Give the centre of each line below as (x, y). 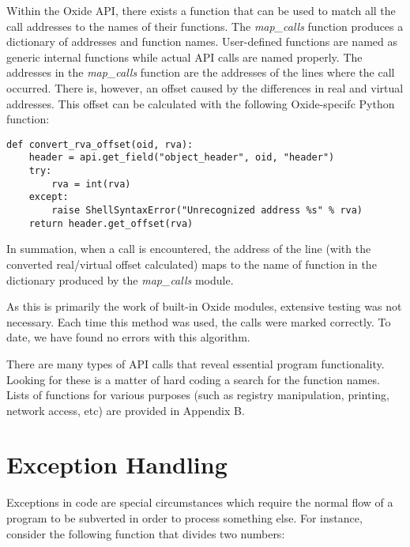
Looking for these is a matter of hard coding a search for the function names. (193, 379)
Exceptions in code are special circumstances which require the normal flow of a (200, 502)
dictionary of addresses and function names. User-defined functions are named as (202, 41)
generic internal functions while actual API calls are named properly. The (184, 57)
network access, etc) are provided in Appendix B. (126, 410)
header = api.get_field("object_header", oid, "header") (182, 158)
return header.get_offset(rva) (111, 223)
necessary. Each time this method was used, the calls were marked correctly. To (199, 321)
